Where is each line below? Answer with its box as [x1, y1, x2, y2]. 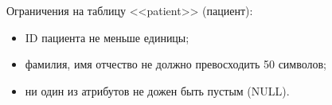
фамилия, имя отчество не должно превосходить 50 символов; [25, 56, 327, 72]
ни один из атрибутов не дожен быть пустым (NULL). [25, 82, 290, 99]
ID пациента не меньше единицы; [25, 29, 189, 45]
